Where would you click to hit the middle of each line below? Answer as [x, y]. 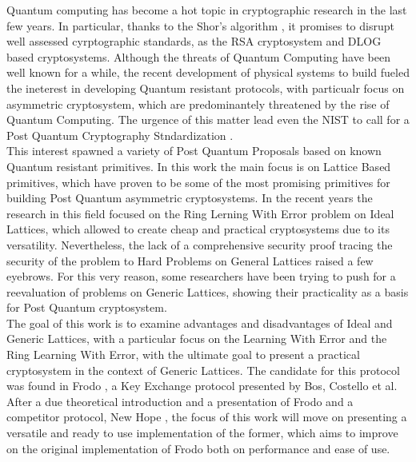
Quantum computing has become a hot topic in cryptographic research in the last [207, 10]
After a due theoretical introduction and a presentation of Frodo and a [180, 401]
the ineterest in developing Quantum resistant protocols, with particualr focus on [206, 88]
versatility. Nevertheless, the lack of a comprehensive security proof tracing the [200, 244]
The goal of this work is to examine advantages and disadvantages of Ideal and [200, 323]
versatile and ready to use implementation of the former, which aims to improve [202, 433]
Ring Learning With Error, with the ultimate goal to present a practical [183, 354]
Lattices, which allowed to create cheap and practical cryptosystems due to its [198, 229]
